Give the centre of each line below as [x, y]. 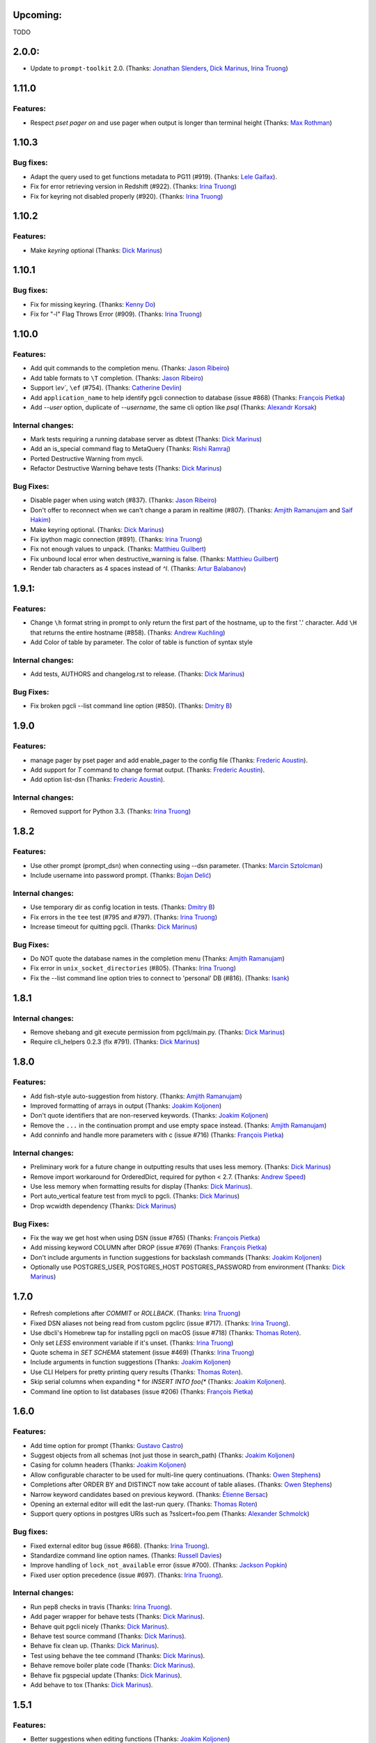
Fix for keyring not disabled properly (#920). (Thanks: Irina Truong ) [127, 196]
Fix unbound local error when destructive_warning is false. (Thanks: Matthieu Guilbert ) [155, 558]
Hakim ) [41, 520]
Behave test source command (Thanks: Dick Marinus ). [108, 1636]
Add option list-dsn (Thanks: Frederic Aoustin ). [97, 779]
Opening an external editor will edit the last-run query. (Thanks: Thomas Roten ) [144, 1504]
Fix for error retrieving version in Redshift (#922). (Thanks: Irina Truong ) [133, 187]
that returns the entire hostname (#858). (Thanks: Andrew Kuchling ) [128, 632]
